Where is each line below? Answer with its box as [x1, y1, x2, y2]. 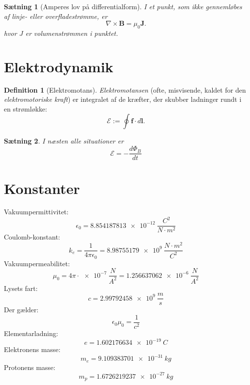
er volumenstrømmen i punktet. [25, 28, 118, 38]
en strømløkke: [4, 103, 47, 113]
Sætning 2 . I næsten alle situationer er [4, 136, 124, 146]
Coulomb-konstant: [4, 232, 60, 242]
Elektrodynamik [4, 56, 113, 76]
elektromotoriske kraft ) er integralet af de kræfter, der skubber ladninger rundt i [4, 94, 242, 104]
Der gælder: [4, 305, 39, 315]
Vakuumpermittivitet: [4, 207, 69, 217]
